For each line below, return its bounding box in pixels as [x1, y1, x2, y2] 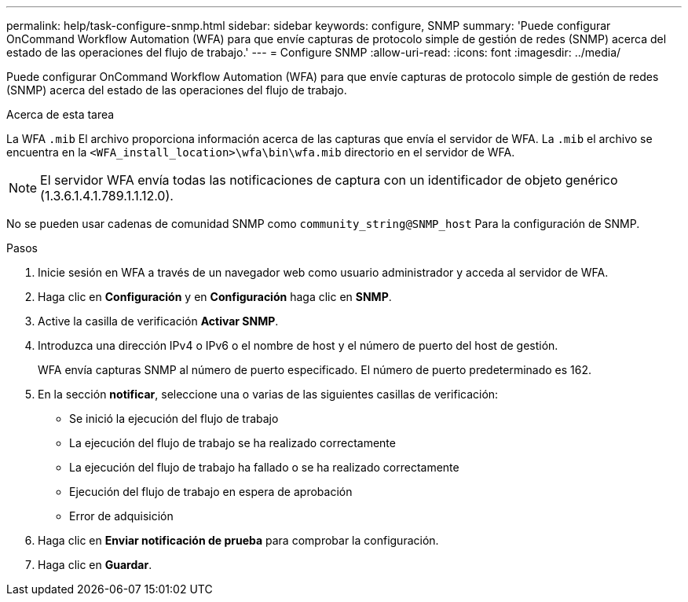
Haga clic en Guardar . [38, 558, 152, 571]
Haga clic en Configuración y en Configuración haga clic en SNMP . [38, 290, 392, 303]
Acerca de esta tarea [6, 108, 115, 121]
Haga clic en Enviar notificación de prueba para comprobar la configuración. [38, 534, 439, 547]
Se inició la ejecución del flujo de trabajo [69, 412, 279, 425]
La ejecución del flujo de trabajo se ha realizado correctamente [69, 436, 396, 450]
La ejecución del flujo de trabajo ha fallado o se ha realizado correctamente [69, 461, 459, 474]
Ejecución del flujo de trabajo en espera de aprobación [69, 485, 353, 498]
